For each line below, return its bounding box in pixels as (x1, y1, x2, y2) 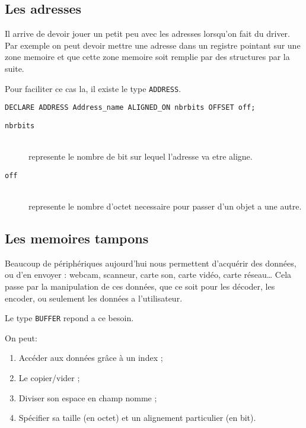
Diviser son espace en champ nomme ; (18, 391, 157, 404)
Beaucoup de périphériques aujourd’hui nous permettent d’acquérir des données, (5, 256, 297, 269)
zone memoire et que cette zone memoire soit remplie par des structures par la (5, 50, 290, 63)
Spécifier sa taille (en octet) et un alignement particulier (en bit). (18, 411, 256, 424)
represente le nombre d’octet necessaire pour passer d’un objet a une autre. (28, 199, 302, 212)
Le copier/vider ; (18, 372, 80, 383)
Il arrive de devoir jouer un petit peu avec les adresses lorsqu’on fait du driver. (5, 27, 290, 40)
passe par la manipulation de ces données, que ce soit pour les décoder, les (5, 280, 275, 292)
